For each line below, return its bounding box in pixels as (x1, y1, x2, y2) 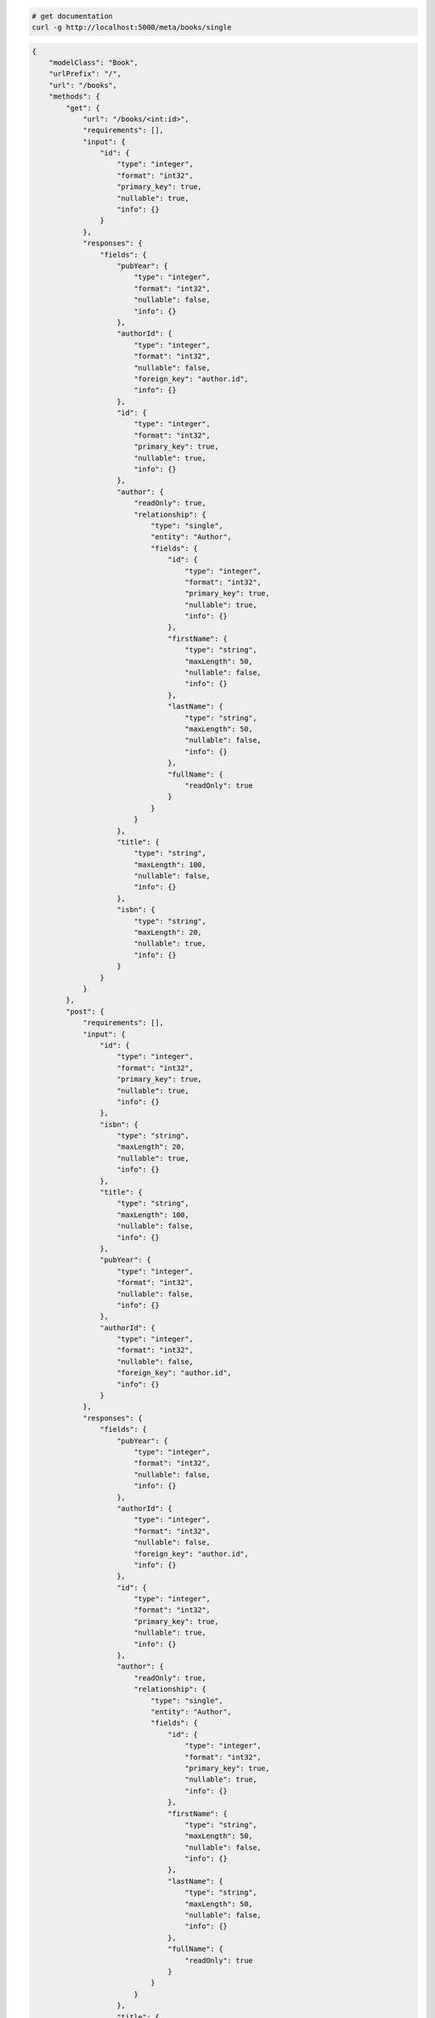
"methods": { (48, 92, 101, 101)
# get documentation (31, 11, 113, 20)
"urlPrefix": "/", (48, 69, 122, 78)
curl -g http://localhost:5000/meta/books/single (31, 23, 232, 31)
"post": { (65, 1007, 105, 1016)
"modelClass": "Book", (48, 57, 139, 67)
